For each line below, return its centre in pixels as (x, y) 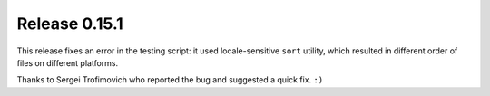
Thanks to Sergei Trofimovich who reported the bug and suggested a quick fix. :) (170, 80)
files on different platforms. (67, 62)
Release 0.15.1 (70, 24)
